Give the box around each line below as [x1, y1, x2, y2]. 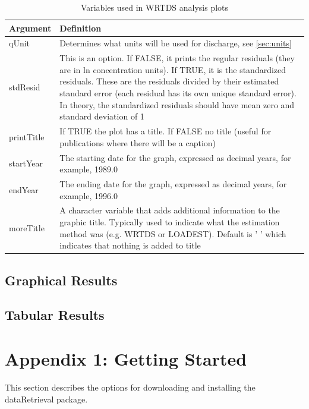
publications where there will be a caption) [59, 136, 216, 149]
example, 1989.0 [59, 163, 118, 175]
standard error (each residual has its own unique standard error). [59, 87, 297, 99]
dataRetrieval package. [5, 392, 88, 405]
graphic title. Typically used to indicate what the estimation [59, 216, 280, 228]
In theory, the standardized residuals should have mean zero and [59, 98, 295, 111]
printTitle [9, 130, 45, 143]
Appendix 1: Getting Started [5, 347, 247, 371]
